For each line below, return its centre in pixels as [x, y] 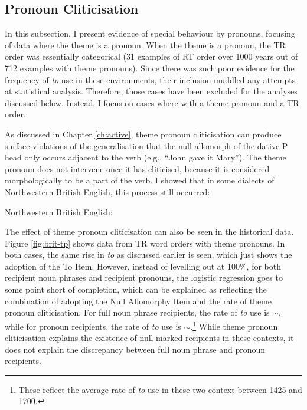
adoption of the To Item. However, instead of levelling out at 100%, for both [143, 266]
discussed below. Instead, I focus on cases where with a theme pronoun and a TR [152, 102]
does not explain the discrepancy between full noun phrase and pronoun [135, 349]
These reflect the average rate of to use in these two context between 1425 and [160, 389]
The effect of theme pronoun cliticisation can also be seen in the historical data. [149, 232]
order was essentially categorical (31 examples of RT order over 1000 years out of [151, 56]
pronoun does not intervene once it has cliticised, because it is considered [137, 168]
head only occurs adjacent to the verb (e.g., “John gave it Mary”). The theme [146, 157]
